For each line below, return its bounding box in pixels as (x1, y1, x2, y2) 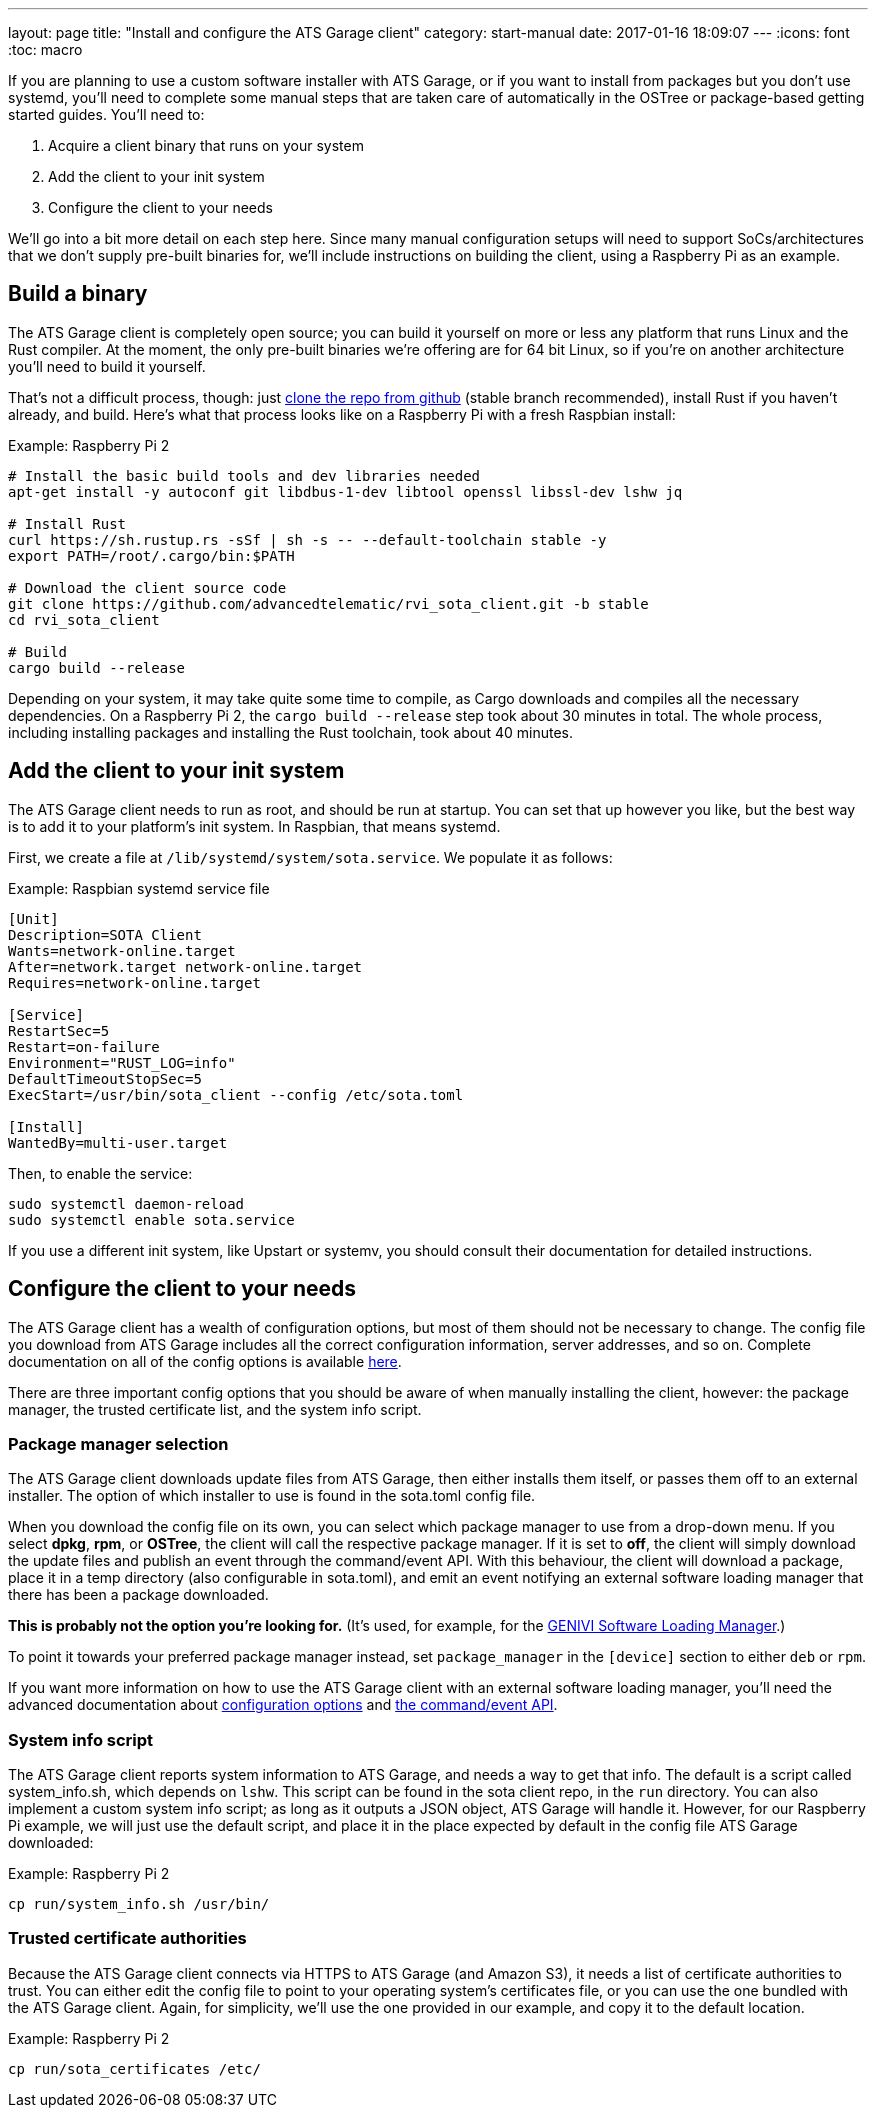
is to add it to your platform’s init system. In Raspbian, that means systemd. (8, 817, 501, 835)
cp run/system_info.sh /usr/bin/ (8, 1896, 270, 1913)
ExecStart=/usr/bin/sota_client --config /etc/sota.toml (8, 1086, 464, 1103)
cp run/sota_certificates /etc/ (8, 2060, 261, 2077)
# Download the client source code (8, 579, 287, 596)
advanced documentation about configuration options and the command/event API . (8, 1696, 558, 1714)
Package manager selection (8, 1433, 229, 1454)
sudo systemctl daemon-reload (8, 1195, 245, 1212)
